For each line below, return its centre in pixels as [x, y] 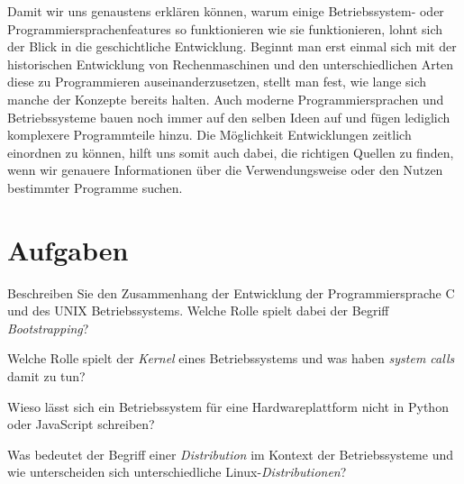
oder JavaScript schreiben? [81, 424]
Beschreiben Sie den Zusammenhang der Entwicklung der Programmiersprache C [231, 292]
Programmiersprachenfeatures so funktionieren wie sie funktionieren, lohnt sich [225, 28]
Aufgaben [68, 249]
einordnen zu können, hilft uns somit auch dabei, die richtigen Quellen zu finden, [231, 152]
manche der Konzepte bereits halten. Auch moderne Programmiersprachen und [226, 99]
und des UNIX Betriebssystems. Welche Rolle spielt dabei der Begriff [198, 310]
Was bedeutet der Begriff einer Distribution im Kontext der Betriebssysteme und [230, 454]
